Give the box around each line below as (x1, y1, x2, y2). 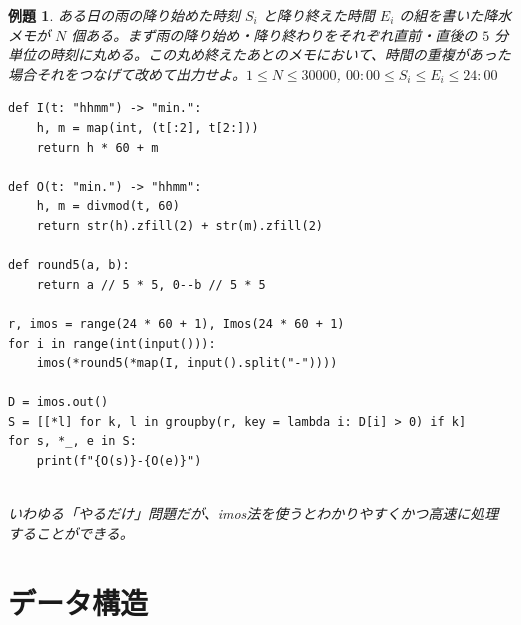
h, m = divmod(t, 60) (36, 199, 180, 214)
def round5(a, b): (8, 258, 130, 273)
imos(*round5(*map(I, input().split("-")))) (36, 356, 338, 371)
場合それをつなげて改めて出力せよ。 (8, 63, 246, 84)
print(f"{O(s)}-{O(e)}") (36, 454, 202, 469)
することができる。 (8, 522, 134, 543)
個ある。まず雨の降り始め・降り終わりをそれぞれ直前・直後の (71, 24, 478, 45)
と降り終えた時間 (262, 5, 375, 25)
